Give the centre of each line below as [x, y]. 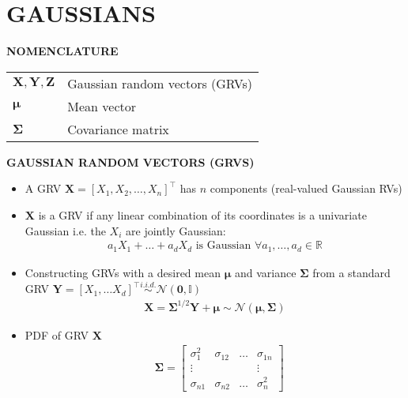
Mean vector [102, 106]
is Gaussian [223, 246]
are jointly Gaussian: [176, 230]
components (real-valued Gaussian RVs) [306, 188]
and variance [265, 272]
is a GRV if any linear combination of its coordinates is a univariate [202, 214]
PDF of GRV [57, 334]
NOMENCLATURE [62, 51]
